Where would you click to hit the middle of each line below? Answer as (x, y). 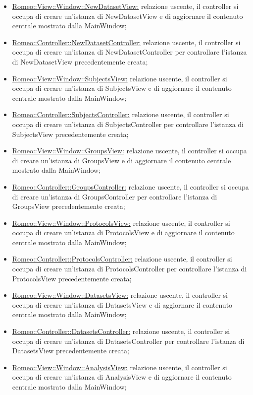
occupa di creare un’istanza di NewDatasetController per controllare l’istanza (129, 52)
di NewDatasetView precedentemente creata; (80, 61)
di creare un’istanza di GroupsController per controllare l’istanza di (115, 196)
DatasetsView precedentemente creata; (71, 351)
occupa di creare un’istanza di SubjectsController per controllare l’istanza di (128, 124)
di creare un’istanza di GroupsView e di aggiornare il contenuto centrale (122, 160)
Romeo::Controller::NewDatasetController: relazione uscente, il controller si (126, 42)
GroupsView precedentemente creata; (69, 206)
